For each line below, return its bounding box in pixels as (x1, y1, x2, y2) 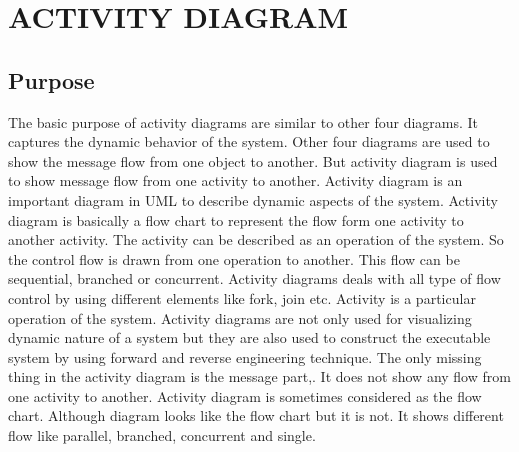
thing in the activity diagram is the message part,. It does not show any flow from (8, 366, 511, 387)
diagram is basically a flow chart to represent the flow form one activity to (8, 209, 464, 230)
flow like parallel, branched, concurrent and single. (8, 425, 316, 446)
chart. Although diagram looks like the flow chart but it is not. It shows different (8, 405, 504, 426)
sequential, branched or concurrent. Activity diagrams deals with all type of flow (8, 268, 501, 289)
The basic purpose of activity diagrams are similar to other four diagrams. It (8, 111, 479, 132)
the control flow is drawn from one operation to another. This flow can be (8, 248, 460, 269)
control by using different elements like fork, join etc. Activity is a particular (8, 287, 476, 308)
